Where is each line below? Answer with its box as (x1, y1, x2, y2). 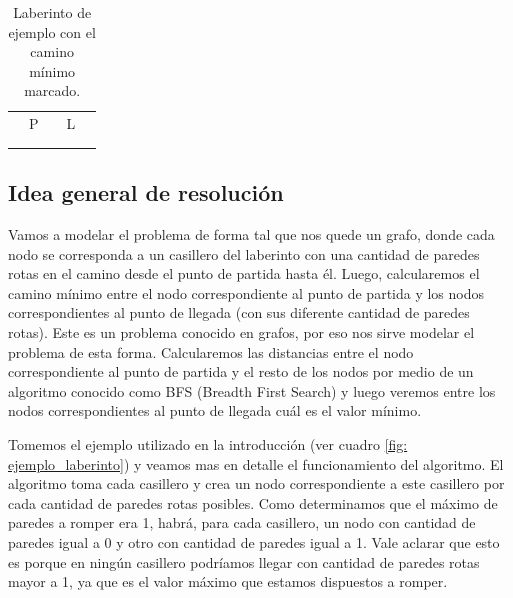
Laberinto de (13, 2, 92, 22)
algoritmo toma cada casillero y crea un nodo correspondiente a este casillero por (8, 473, 505, 494)
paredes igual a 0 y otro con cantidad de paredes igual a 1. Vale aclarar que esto (8, 531, 500, 552)
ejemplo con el (8, 21, 96, 42)
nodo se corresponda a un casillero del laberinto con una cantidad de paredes (8, 243, 480, 264)
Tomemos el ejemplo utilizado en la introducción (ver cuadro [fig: (8, 433, 408, 454)
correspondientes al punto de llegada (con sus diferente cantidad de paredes (8, 302, 470, 323)
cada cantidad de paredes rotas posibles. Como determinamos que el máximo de (8, 492, 498, 513)
